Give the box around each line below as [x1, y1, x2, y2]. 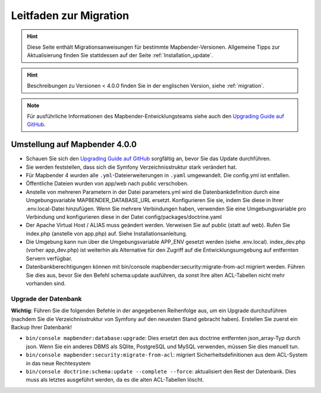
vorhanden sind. [26, 280, 66, 287]
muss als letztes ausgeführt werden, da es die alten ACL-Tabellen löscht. [26, 376, 204, 383]
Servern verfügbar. [26, 254, 73, 262]
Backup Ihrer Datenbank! [11, 323, 73, 331]
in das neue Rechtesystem [26, 360, 91, 367]
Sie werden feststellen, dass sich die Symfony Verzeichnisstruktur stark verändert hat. [26, 164, 237, 171]
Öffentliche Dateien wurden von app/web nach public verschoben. [26, 180, 189, 187]
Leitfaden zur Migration [11, 9, 130, 22]
